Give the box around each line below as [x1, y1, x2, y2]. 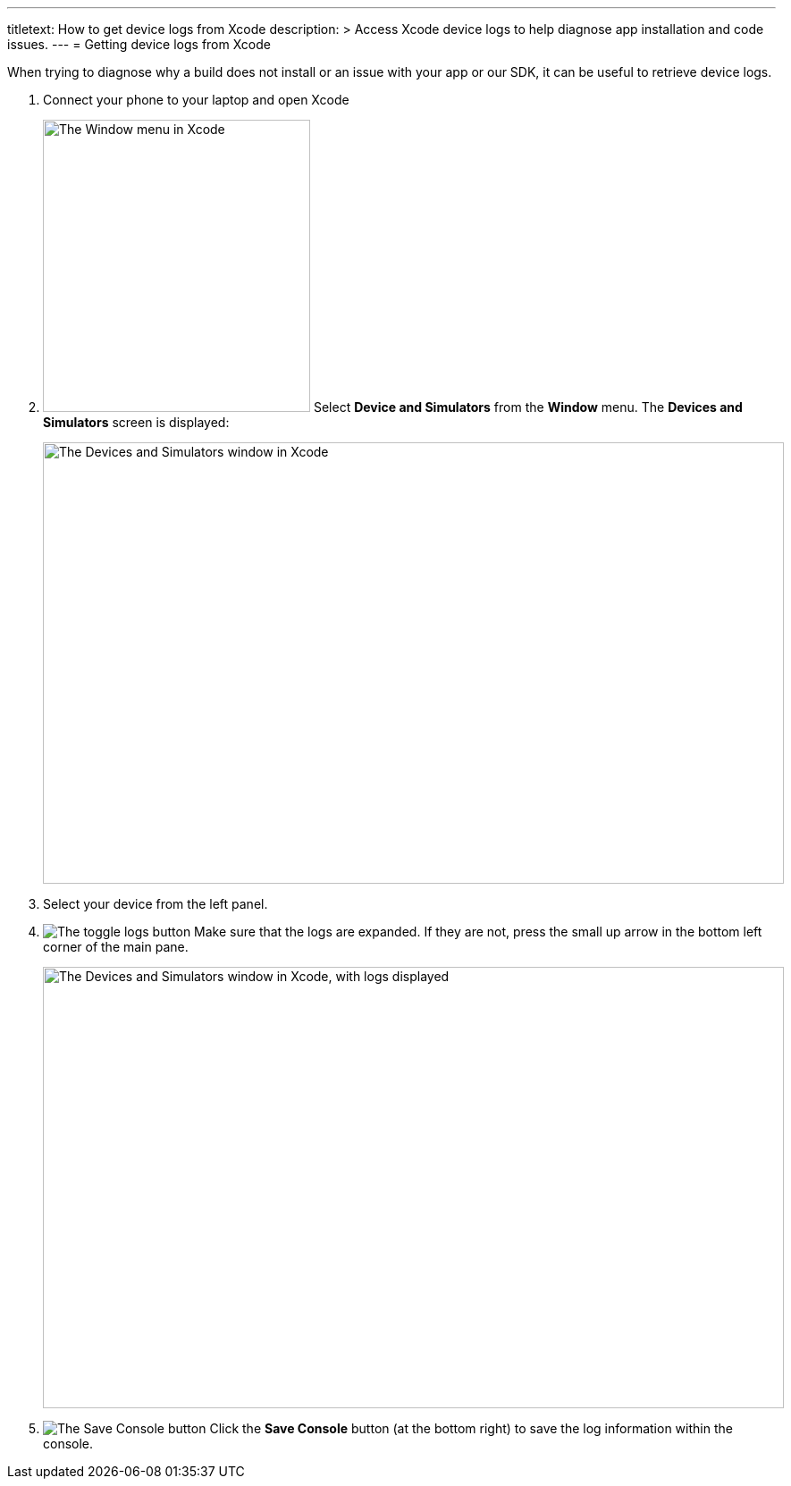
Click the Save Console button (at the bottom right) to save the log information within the [209, 1421, 733, 1436]
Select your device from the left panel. [43, 896, 268, 911]
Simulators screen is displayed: [43, 415, 230, 430]
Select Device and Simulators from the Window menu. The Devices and [313, 399, 743, 415]
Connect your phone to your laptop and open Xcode [43, 92, 349, 107]
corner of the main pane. [43, 939, 189, 954]
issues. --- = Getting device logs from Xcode [7, 37, 271, 52]
